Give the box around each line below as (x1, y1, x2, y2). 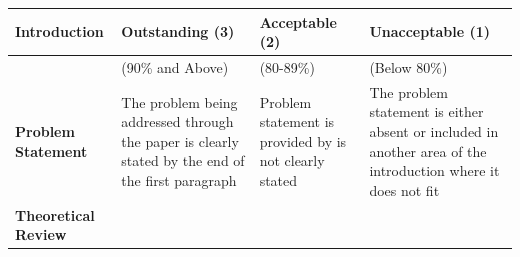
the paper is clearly (121, 130, 239, 151)
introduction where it (369, 160, 500, 181)
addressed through (121, 111, 234, 132)
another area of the (369, 140, 487, 161)
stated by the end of (121, 150, 245, 171)
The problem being (121, 91, 238, 112)
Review (15, 224, 67, 245)
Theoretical (15, 204, 95, 225)
